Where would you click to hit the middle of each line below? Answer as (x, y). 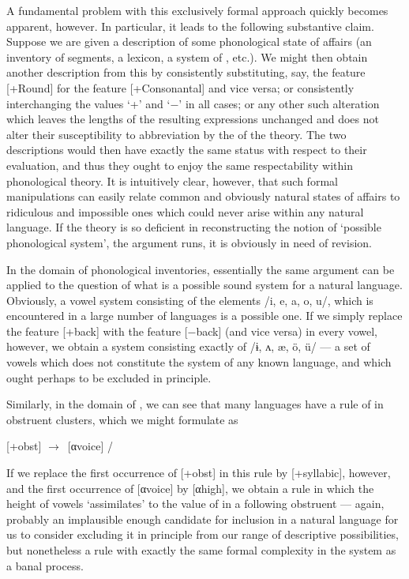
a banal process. (45, 565)
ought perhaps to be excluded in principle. (109, 377)
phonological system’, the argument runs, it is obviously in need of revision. (189, 242)
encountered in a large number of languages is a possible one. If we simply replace (204, 316)
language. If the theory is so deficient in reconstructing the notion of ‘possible (194, 227)
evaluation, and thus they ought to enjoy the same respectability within (180, 165)
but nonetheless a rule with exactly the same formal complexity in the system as (201, 550)
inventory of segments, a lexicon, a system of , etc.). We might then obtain (187, 56)
